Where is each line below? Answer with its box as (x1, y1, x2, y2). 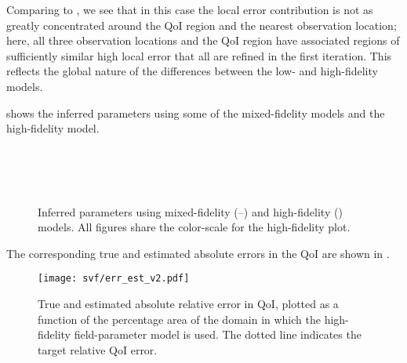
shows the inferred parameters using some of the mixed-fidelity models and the (6, 104, 385, 121)
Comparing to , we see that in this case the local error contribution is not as (6, 2, 373, 17)
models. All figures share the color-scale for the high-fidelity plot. (38, 219, 351, 235)
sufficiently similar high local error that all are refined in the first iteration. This (6, 47, 392, 64)
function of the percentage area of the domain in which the (38, 310, 321, 327)
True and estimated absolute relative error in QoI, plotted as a (38, 295, 339, 311)
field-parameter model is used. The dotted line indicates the (74, 326, 362, 343)
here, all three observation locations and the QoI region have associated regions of (6, 32, 400, 49)
